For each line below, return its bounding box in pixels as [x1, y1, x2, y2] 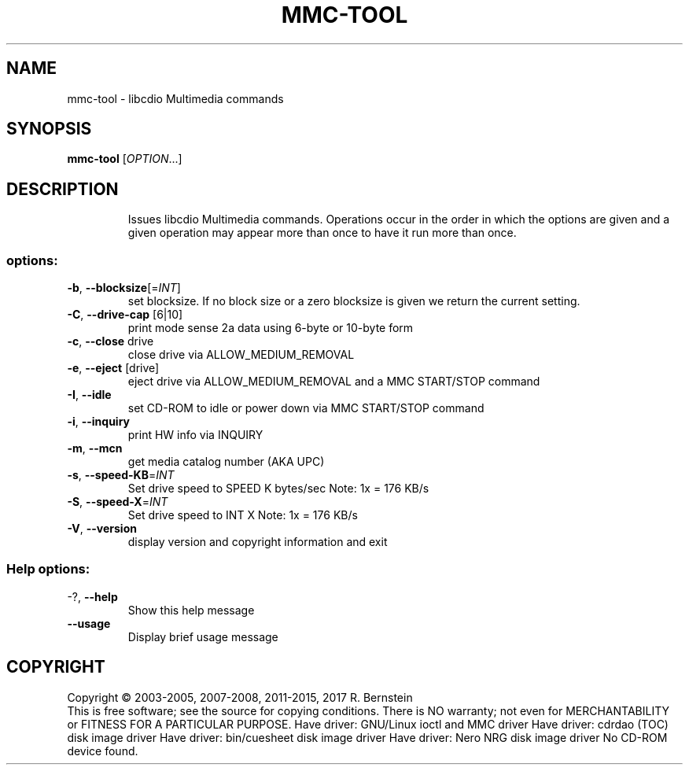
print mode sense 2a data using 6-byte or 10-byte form [127, 321, 414, 335]
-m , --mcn [67, 441, 123, 456]
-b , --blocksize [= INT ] [67, 281, 181, 295]
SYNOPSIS [6, 119, 92, 139]
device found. [67, 743, 138, 758]
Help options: [6, 561, 90, 577]
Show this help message [127, 603, 255, 617]
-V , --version [67, 522, 137, 536]
